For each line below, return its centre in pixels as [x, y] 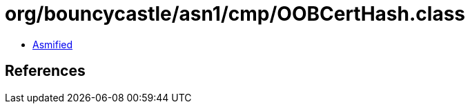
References [45, 71]
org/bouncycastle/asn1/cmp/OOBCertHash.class [235, 14]
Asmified [53, 44]
